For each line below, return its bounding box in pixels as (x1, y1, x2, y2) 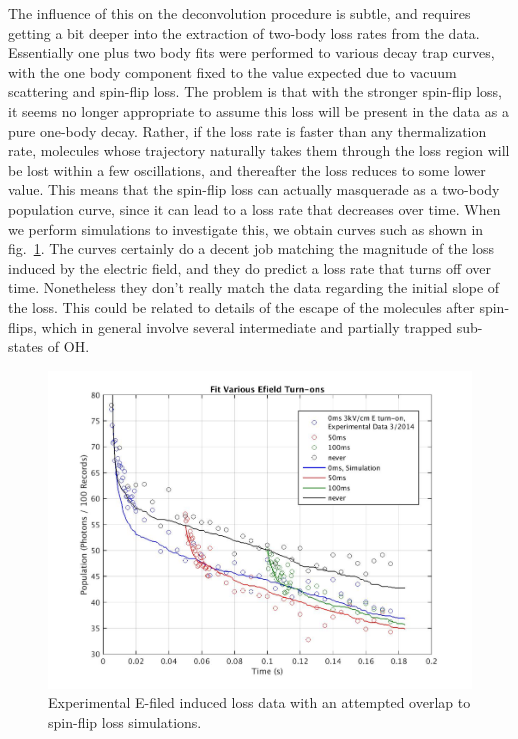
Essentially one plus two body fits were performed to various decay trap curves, (8, 42, 495, 63)
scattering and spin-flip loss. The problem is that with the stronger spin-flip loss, (8, 81, 502, 102)
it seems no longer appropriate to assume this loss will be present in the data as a (8, 100, 509, 121)
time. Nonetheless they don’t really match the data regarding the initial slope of (8, 277, 500, 298)
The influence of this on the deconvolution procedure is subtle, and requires (8, 3, 471, 23)
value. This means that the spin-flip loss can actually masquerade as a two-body (8, 179, 500, 200)
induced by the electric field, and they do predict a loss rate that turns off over (8, 257, 492, 278)
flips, (8, 316, 37, 337)
